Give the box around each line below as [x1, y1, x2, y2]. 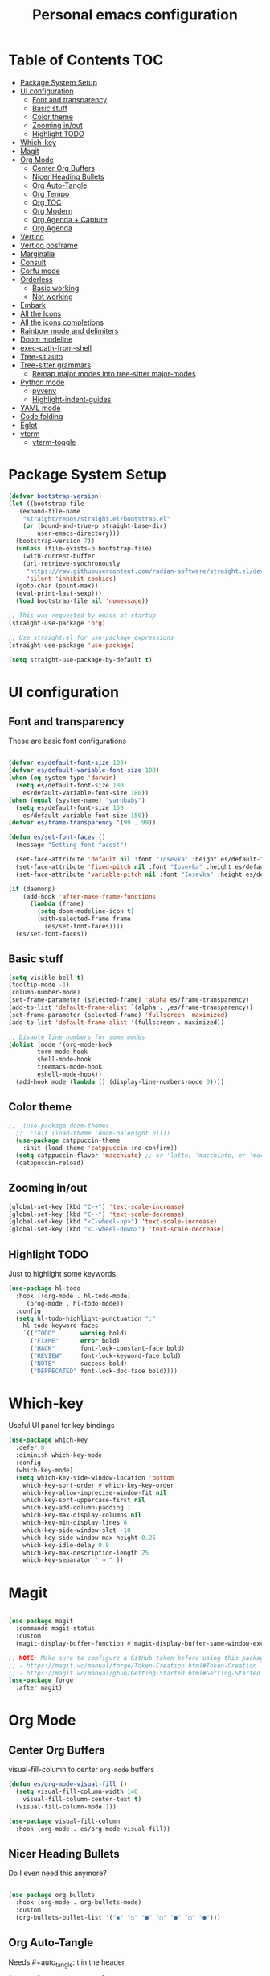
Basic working [31, 283, 80, 293]
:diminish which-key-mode [15, 1451, 103, 1459]
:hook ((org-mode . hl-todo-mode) [15, 1292, 131, 1300]
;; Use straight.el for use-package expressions [8, 633, 174, 641]
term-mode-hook [37, 1048, 88, 1056]
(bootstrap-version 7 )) [15, 538, 95, 546]
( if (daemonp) [8, 885, 56, 893]
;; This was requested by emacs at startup [8, 612, 157, 620]
